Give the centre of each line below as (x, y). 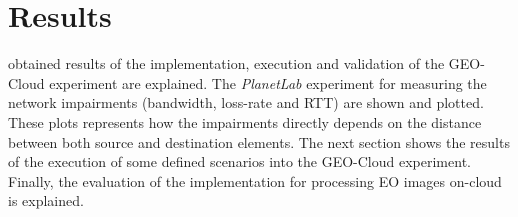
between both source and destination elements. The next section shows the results (259, 141)
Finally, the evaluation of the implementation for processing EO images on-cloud (255, 180)
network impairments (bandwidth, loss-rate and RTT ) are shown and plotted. (246, 102)
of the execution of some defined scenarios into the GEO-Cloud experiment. (239, 161)
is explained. (46, 200)
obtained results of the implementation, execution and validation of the (226, 63)
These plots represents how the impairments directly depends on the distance (245, 121)
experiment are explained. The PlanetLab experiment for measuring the (268, 82)
